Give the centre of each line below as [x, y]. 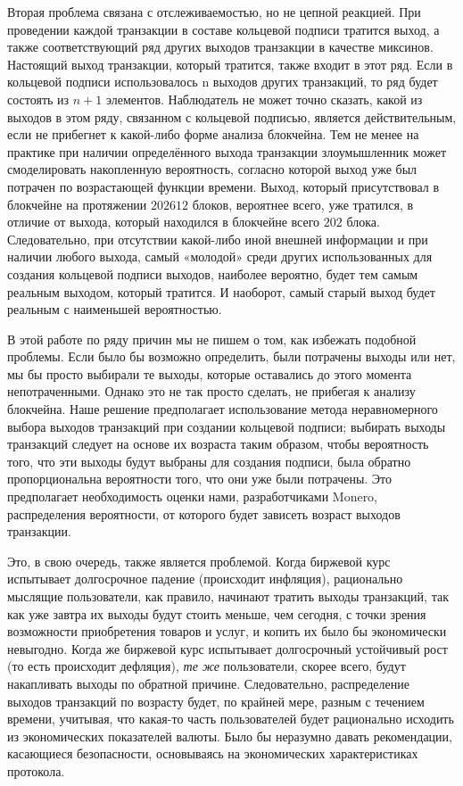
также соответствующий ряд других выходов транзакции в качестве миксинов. [220, 47]
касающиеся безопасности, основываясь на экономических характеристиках [213, 753]
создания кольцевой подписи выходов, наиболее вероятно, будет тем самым [213, 273]
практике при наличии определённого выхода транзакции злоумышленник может [227, 151]
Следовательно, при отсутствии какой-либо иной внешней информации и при [218, 239]
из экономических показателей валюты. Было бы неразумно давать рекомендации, [230, 736]
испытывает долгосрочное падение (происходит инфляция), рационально [205, 579]
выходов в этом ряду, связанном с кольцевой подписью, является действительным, [232, 116]
